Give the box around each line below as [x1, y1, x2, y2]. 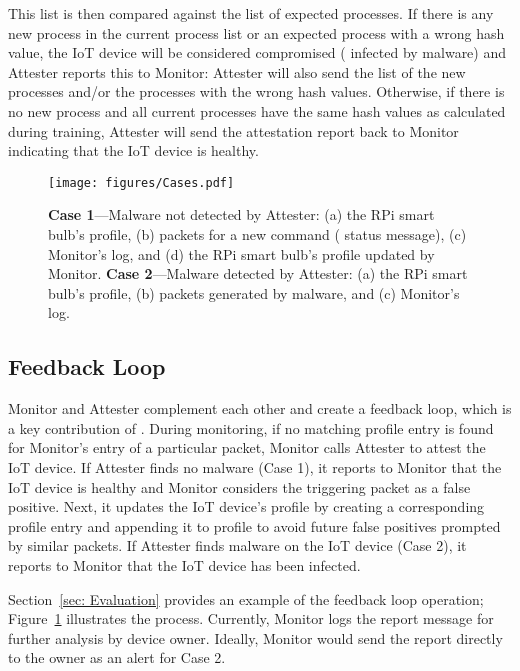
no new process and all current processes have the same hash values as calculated [8, 100, 506, 121]
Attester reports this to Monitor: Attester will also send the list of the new [8, 61, 466, 82]
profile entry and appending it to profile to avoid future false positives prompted [8, 515, 501, 536]
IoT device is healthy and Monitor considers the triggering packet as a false [8, 476, 471, 497]
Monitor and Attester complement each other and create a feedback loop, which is [8, 398, 512, 419]
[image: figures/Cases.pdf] [48, 175, 235, 190]
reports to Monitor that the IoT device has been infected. [8, 554, 361, 575]
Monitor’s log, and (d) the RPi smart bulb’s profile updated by [48, 243, 435, 264]
